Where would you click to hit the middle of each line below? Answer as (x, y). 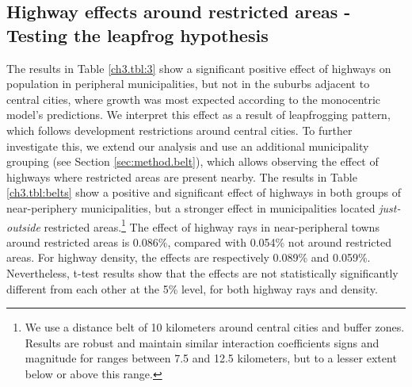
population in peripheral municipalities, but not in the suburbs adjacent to (188, 84)
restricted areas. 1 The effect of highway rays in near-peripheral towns (212, 225)
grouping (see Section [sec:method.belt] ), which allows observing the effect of (193, 161)
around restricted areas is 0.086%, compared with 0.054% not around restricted (199, 241)
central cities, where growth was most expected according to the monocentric (194, 99)
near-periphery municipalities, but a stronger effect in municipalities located (191, 207)
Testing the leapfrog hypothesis (137, 34)
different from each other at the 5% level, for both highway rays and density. (192, 288)
